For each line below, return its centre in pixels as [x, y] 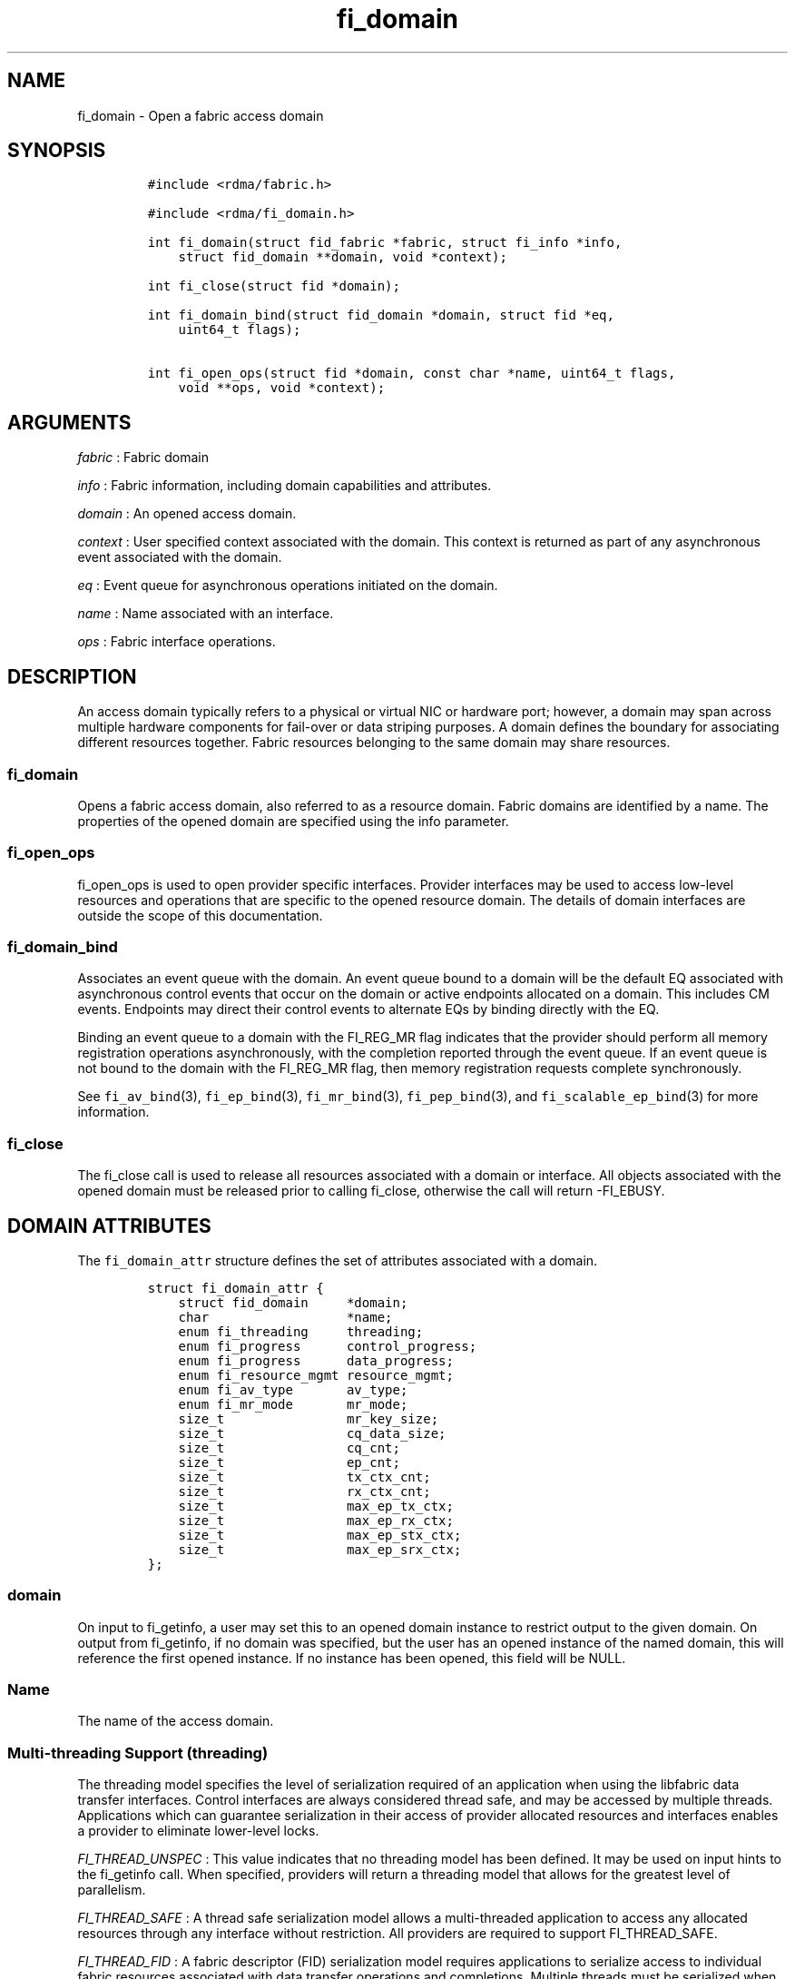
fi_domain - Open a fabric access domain [201, 115]
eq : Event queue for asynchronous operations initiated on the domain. [288, 586]
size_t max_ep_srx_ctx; [320, 1549]
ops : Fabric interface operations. [177, 642]
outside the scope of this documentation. [200, 915]
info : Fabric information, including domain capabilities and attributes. [285, 486]
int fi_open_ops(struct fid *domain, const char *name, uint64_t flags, [412, 374]
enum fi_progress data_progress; [316, 1360]
